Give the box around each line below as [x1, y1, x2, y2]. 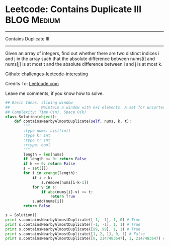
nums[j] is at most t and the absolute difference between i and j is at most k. [5, 61, 162, 67]
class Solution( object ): [5, 114, 57, 119]
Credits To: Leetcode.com [5, 80, 59, 86]
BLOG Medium [5, 14, 60, 26]
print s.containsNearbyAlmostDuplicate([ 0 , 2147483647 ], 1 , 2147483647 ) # [5, 236, 165, 241]
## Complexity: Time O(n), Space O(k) [5, 110, 87, 115]
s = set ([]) [23, 166, 49, 171]
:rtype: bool [23, 142, 51, 147]
